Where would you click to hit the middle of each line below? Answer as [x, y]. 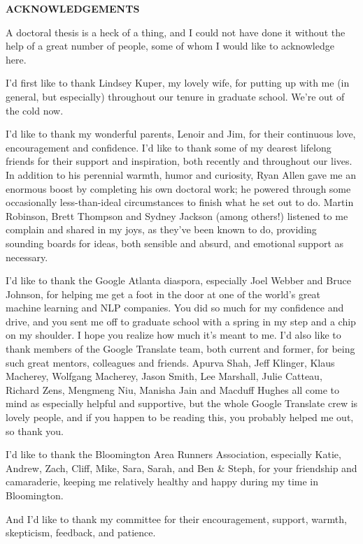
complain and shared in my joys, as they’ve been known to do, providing [161, 229]
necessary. [27, 257]
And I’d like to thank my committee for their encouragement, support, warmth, [176, 519]
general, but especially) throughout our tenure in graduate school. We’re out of [175, 96]
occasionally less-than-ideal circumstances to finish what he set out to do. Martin [180, 202]
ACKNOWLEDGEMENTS [73, 8]
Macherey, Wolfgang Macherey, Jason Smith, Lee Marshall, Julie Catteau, [164, 376]
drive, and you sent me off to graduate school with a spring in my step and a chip [181, 321]
